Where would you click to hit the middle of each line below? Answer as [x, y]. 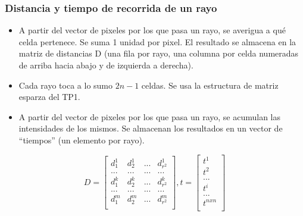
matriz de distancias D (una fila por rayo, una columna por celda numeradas [159, 53]
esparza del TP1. [49, 97]
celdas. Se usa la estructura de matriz [210, 85]
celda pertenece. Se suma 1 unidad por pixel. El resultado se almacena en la [157, 41]
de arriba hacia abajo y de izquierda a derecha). [106, 65]
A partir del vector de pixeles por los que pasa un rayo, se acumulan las [150, 116]
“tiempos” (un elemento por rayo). [82, 140]
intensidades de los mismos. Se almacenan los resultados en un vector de [151, 128]
